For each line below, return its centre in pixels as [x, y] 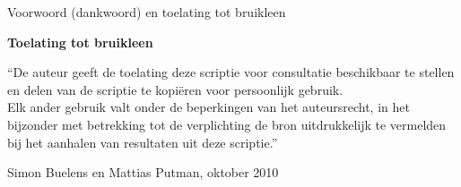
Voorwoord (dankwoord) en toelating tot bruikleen [147, 12]
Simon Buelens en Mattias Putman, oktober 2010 [143, 172]
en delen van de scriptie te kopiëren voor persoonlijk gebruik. [175, 89]
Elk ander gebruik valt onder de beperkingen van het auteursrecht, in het [209, 107]
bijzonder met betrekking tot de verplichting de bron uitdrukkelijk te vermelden [227, 124]
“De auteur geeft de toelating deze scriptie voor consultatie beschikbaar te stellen [231, 72]
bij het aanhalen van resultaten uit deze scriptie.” [143, 142]
